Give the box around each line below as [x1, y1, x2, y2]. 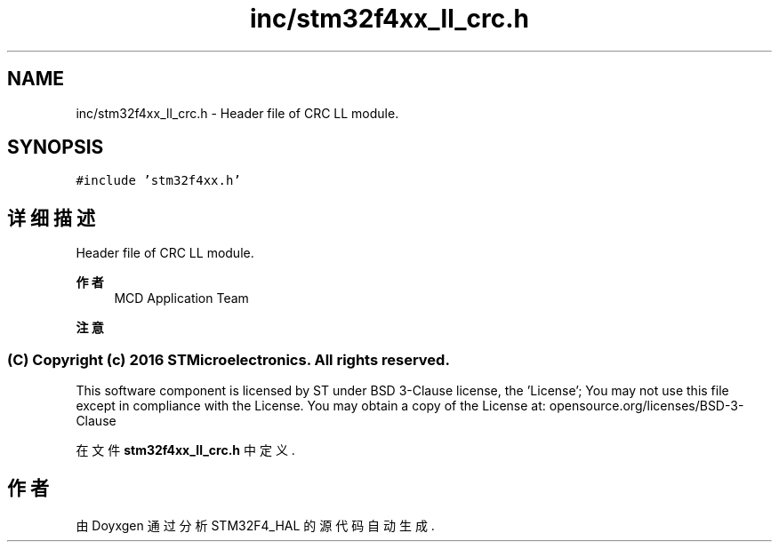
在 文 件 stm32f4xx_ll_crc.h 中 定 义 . [76, 442, 295, 458]
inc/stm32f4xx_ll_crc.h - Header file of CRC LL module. [76, 105, 399, 121]
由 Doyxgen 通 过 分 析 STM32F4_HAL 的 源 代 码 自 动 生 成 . [76, 517, 435, 533]
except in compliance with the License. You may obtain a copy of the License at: [76, 398, 546, 414]
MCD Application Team [114, 290, 249, 306]
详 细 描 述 [7, 206, 95, 229]
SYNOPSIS [7, 136, 104, 159]
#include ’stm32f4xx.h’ [76, 173, 241, 188]
